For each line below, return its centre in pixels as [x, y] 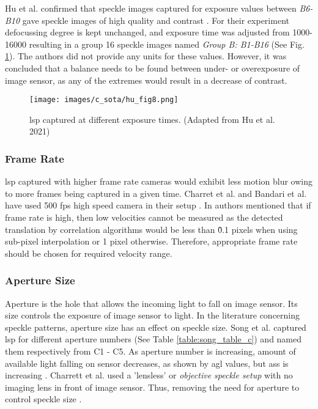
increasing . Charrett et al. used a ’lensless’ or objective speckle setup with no [149, 375]
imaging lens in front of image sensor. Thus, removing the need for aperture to [152, 387]
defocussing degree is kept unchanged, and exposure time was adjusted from [147, 32]
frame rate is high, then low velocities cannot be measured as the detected [144, 217]
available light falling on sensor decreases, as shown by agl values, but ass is [147, 363]
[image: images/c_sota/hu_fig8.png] [104, 100]
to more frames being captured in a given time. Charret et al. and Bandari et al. [156, 193]
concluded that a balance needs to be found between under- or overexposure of [153, 68]
